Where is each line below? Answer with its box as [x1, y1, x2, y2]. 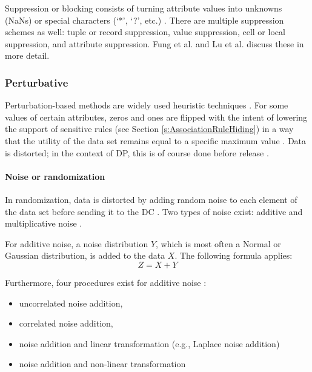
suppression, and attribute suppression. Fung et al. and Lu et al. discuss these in [5, 37, 304, 50]
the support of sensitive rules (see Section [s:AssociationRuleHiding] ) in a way [5, 122, 294, 135]
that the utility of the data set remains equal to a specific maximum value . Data [5, 134, 307, 147]
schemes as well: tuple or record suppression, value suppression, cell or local [5, 25, 285, 38]
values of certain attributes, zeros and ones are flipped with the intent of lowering [5, 110, 308, 123]
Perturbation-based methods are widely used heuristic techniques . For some [5, 99, 288, 111]
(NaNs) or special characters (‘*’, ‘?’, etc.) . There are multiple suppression [5, 13, 284, 26]
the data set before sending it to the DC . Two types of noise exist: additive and [5, 205, 303, 218]
